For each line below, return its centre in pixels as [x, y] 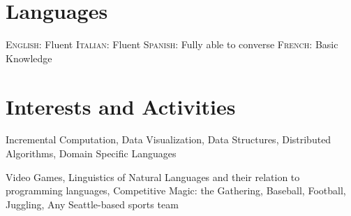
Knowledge [29, 58]
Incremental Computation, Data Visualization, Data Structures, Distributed [169, 139]
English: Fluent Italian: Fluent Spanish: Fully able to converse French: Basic [172, 44]
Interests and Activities [121, 106]
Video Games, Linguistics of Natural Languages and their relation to [153, 177]
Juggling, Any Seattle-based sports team [92, 204]
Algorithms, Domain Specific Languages [91, 153]
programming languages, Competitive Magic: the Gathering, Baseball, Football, [176, 190]
